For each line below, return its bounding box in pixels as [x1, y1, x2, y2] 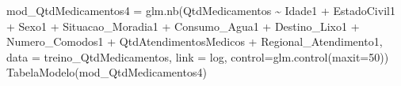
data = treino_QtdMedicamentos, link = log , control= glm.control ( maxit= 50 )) [6, 48, 389, 65]
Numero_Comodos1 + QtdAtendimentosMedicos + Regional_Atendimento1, [6, 33, 383, 50]
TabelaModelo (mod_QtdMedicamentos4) [6, 64, 207, 80]
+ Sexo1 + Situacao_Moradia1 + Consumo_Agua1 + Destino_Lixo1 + [6, 17, 360, 34]
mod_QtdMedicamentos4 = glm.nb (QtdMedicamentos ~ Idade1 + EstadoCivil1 [6, 2, 395, 18]
